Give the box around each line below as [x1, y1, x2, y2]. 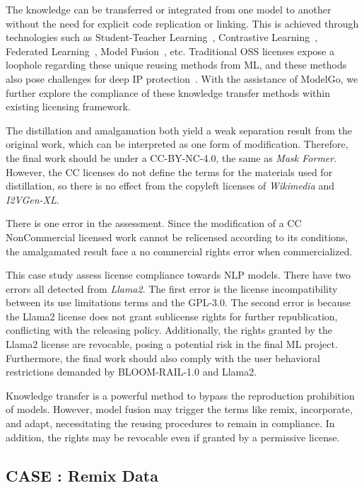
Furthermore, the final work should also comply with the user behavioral [6, 350, 320, 365]
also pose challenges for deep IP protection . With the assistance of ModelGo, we [6, 71, 358, 86]
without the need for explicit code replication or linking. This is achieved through [6, 16, 359, 30]
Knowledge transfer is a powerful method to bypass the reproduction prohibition [6, 388, 355, 402]
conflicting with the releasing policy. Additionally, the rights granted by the [6, 323, 332, 337]
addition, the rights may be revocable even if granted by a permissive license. [6, 429, 340, 444]
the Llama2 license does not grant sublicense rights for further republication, [6, 308, 338, 323]
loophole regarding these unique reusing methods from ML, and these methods [6, 57, 347, 72]
